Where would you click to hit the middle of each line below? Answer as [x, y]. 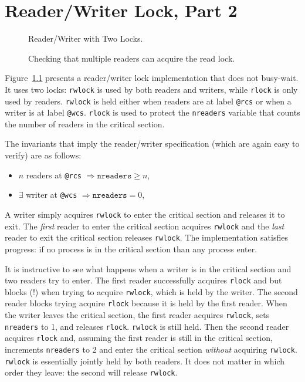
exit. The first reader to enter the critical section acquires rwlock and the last [145, 226]
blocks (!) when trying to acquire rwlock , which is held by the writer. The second [151, 291]
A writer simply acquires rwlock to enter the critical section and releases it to [145, 214]
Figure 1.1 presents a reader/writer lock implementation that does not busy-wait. [152, 78]
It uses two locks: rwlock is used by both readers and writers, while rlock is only [151, 89]
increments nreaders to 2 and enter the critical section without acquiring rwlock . [151, 349]
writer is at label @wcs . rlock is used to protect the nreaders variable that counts [152, 112]
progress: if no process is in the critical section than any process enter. [131, 249]
